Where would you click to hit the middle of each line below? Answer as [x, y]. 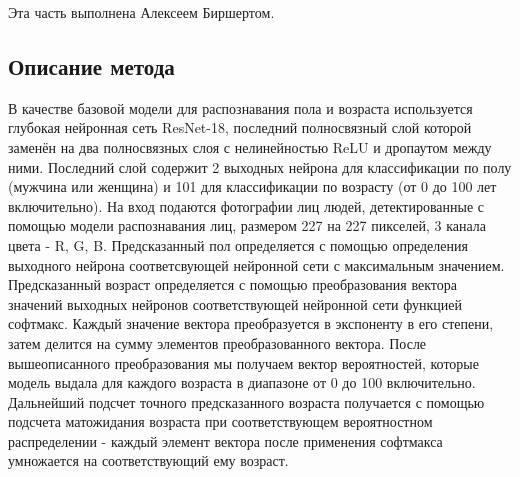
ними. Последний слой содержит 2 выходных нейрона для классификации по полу [260, 166]
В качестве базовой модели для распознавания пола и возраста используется [240, 107]
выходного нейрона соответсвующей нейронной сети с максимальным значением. [256, 264]
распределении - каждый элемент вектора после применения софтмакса [225, 440]
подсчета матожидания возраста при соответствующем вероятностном [220, 421]
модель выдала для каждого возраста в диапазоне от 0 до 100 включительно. [242, 382]
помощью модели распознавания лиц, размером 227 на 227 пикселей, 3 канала [247, 225]
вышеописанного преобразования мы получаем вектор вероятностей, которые [243, 362]
